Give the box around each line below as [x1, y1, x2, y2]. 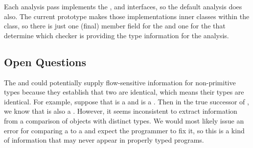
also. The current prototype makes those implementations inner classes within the [4, 11, 250, 21]
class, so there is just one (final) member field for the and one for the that [4, 21, 226, 31]
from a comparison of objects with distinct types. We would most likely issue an [4, 115, 244, 125]
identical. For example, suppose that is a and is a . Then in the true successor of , [4, 96, 249, 106]
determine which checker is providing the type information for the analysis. [4, 30, 229, 40]
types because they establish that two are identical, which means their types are [4, 87, 244, 97]
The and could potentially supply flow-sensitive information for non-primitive [4, 77, 236, 87]
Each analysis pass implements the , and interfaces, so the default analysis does [4, 1, 242, 11]
